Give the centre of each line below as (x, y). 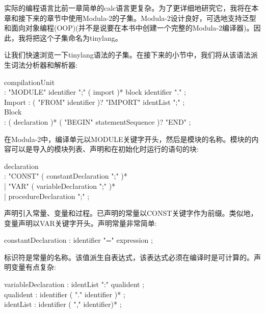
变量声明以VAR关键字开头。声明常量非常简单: (81, 223)
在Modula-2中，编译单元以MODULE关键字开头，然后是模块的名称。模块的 (128, 139)
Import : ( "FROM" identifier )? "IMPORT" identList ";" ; (95, 102)
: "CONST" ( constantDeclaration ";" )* (66, 176)
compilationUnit (30, 82)
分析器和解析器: (51, 64)
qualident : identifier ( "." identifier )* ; (65, 294)
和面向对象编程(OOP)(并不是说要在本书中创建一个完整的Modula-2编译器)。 (129, 28)
